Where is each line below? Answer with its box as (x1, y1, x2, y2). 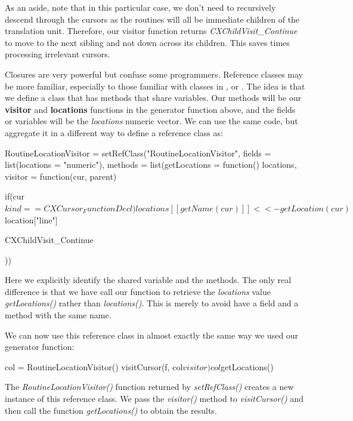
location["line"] (5, 213, 58, 226)
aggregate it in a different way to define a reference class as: (5, 126, 223, 139)
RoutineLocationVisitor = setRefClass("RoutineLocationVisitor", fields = (5, 146, 271, 159)
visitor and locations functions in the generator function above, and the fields (5, 103, 296, 115)
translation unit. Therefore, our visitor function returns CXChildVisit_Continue (5, 24, 298, 37)
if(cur (5, 190, 25, 202)
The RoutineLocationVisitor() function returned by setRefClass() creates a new (5, 380, 294, 393)
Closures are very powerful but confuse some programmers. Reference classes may (5, 67, 303, 80)
